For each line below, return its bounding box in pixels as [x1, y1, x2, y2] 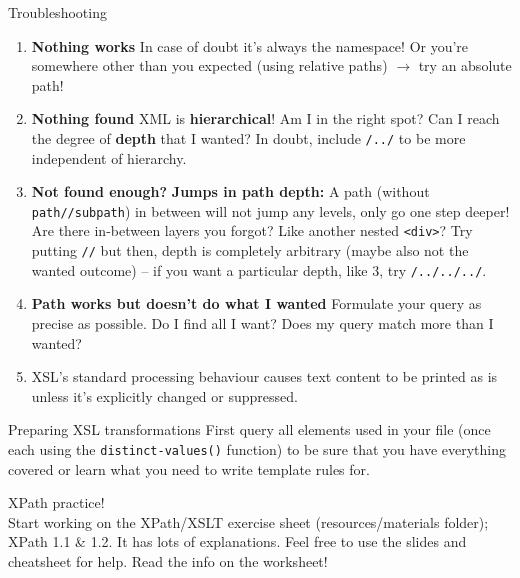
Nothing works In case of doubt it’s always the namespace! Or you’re [31, 35, 469, 56]
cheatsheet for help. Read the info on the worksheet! [8, 551, 328, 572]
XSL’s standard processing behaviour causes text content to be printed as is [31, 366, 498, 387]
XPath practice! [8, 492, 105, 513]
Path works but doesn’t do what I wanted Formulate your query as [31, 293, 482, 314]
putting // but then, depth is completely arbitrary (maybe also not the [31, 240, 469, 261]
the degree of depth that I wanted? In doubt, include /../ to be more [31, 127, 466, 148]
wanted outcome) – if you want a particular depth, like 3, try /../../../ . [31, 259, 487, 280]
